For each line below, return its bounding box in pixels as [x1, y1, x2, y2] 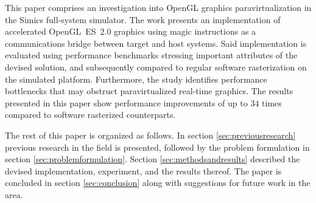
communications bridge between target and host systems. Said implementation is [5, 36, 307, 49]
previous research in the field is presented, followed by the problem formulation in [5, 140, 310, 153]
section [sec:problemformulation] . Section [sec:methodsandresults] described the [5, 153, 300, 165]
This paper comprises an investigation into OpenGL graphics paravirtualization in [5, 1, 312, 13]
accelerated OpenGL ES [5, 25, 96, 38]
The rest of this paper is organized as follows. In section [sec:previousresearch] [5, 128, 296, 141]
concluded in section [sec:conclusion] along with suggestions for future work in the [5, 176, 311, 189]
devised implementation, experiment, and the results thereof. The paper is [5, 164, 282, 177]
